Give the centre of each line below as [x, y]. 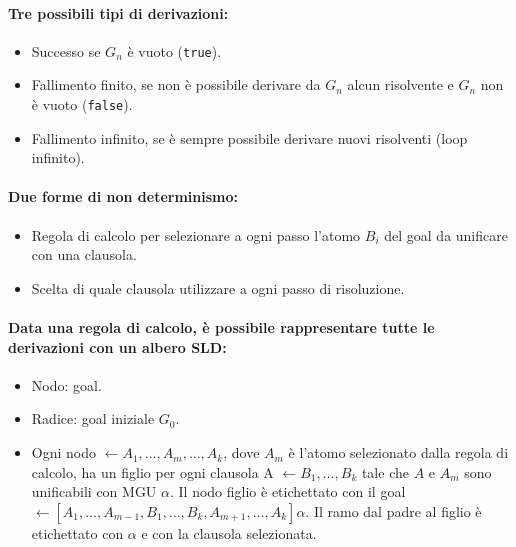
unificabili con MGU [94, 491]
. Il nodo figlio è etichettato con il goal [288, 491]
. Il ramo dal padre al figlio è [393, 510]
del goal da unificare [446, 234]
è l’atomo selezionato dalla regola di [398, 452]
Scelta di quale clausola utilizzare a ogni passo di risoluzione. [218, 287]
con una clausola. [84, 254]
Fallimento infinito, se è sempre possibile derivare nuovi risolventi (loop [249, 137]
